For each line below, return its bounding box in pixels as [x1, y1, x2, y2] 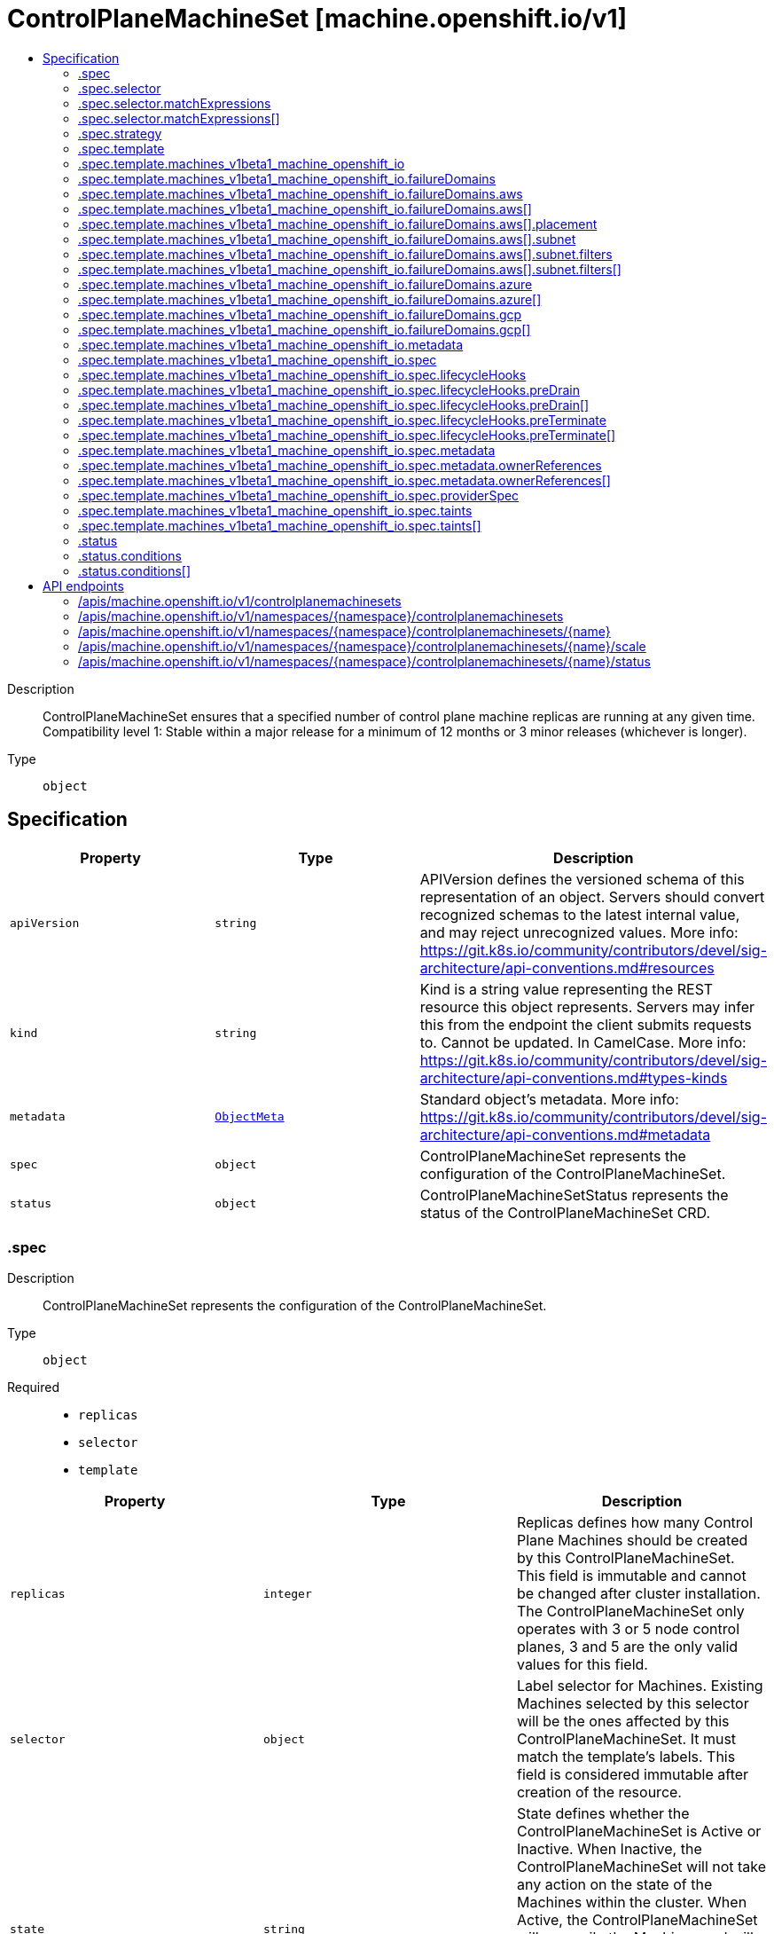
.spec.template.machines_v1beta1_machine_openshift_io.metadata [78, 336, 464, 352]
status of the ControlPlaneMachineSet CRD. [419, 1203, 711, 1222]
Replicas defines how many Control [516, 1513, 754, 1532]
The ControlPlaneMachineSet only [516, 1602, 745, 1621]
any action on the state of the [516, 1875, 713, 1894]
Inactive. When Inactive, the [516, 1840, 702, 1859]
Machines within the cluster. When [516, 1893, 747, 1912]
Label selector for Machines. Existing [516, 1677, 763, 1695]
